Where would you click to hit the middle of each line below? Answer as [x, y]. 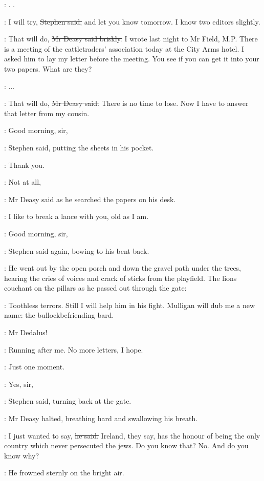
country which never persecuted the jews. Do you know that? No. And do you [126, 445]
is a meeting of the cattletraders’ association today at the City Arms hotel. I [124, 48]
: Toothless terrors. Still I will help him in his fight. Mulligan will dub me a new [130, 305]
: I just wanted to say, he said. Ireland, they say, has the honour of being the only [132, 435]
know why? [22, 455]
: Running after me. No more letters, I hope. [74, 349]
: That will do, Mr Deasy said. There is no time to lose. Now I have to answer [126, 103]
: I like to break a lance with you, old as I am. [76, 216]
